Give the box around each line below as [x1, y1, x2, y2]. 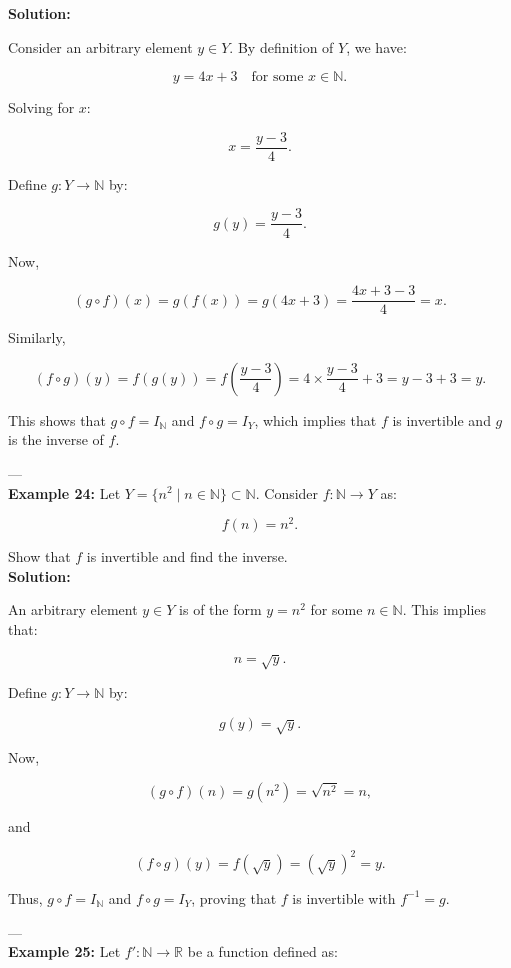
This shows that [8, 409, 106, 430]
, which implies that [254, 409, 377, 430]
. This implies [402, 599, 487, 620]
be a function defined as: [187, 941, 338, 962]
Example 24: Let [8, 482, 121, 503]
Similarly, [8, 327, 66, 348]
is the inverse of [8, 429, 104, 450]
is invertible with [292, 887, 396, 908]
